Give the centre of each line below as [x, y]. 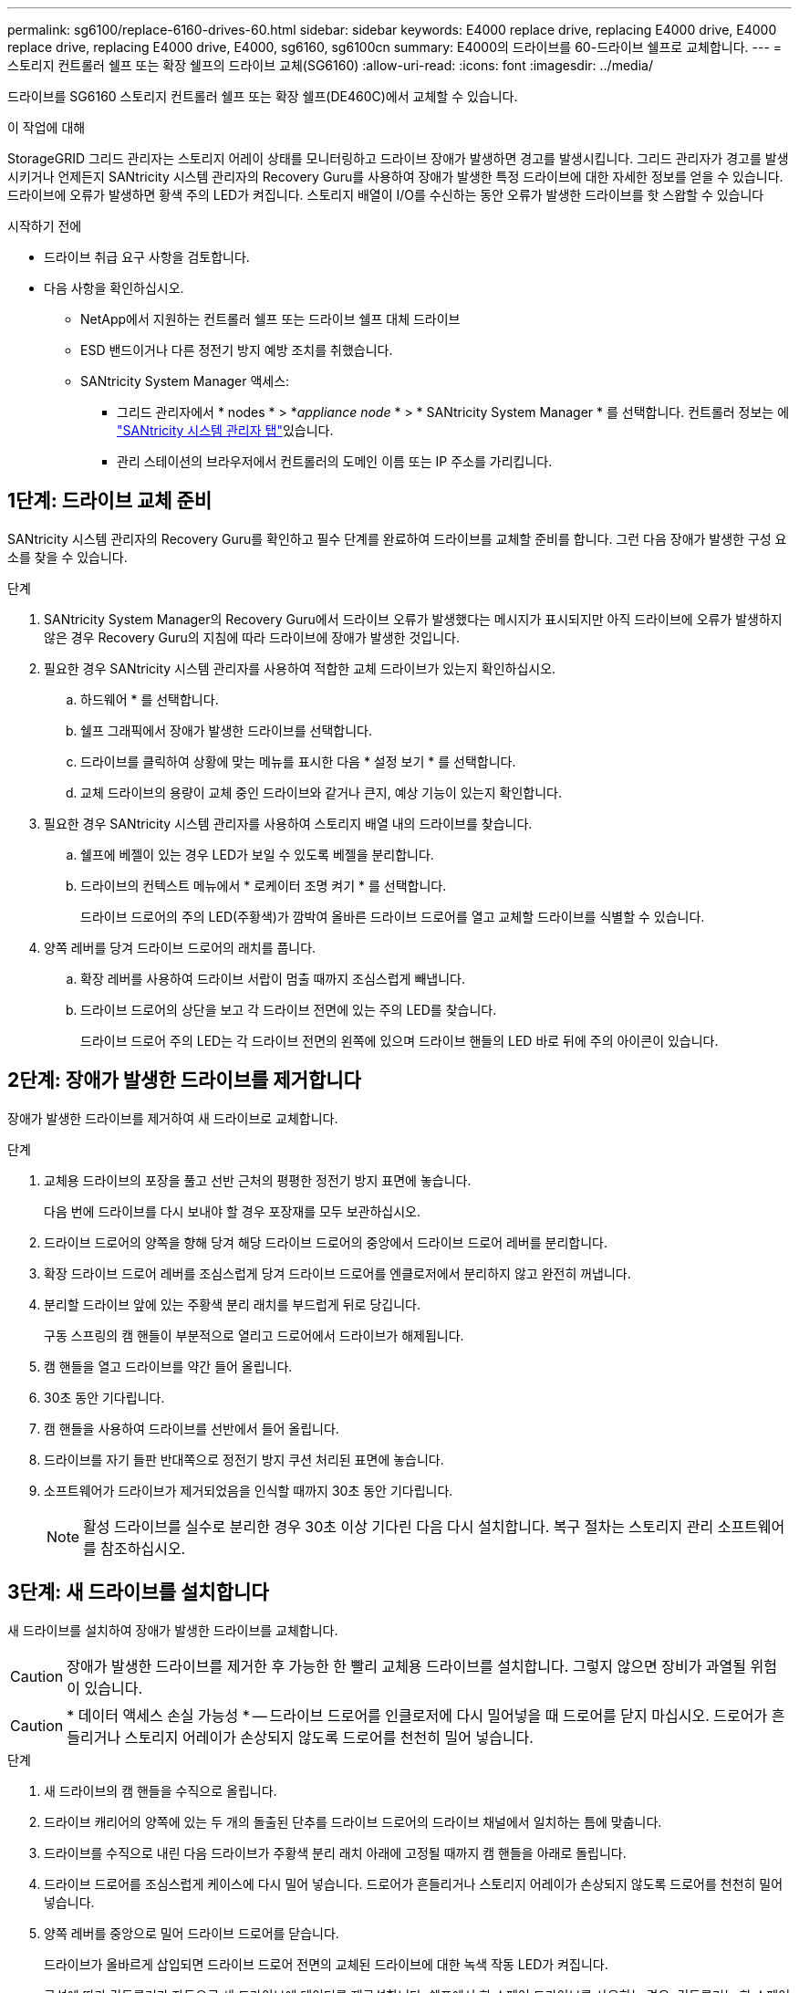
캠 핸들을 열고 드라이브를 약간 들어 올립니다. [168, 1366]
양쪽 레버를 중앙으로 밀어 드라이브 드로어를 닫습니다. [192, 1933]
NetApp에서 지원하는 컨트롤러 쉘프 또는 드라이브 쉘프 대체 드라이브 [270, 319]
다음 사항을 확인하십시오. [114, 288]
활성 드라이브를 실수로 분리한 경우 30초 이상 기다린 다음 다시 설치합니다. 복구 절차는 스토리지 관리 [399, 1526]
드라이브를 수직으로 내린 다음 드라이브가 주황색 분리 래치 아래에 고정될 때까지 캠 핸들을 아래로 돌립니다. [335, 1852]
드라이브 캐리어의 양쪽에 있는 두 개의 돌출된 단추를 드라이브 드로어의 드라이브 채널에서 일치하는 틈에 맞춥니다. [353, 1821]
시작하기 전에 [45, 226]
